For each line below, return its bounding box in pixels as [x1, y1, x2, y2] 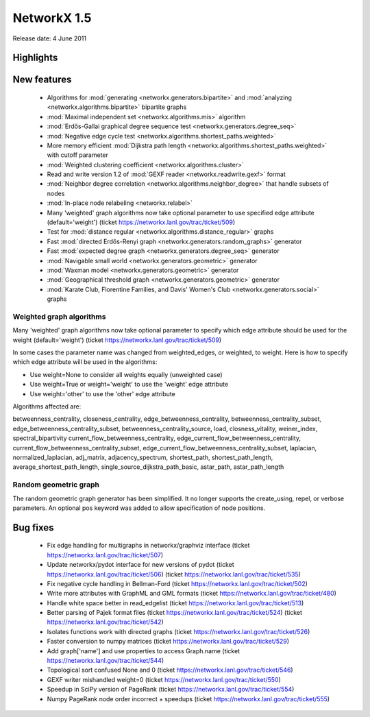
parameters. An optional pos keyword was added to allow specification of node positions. [12, 504, 266, 512]
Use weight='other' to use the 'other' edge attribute [29, 389, 176, 398]
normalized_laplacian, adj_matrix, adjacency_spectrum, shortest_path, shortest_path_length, [12, 453, 273, 461]
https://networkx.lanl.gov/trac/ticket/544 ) [47, 657, 164, 665]
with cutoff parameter [47, 151, 109, 159]
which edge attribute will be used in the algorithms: [12, 358, 158, 366]
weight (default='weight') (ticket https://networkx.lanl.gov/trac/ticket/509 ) [12, 336, 222, 344]
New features [12, 74, 72, 86]
